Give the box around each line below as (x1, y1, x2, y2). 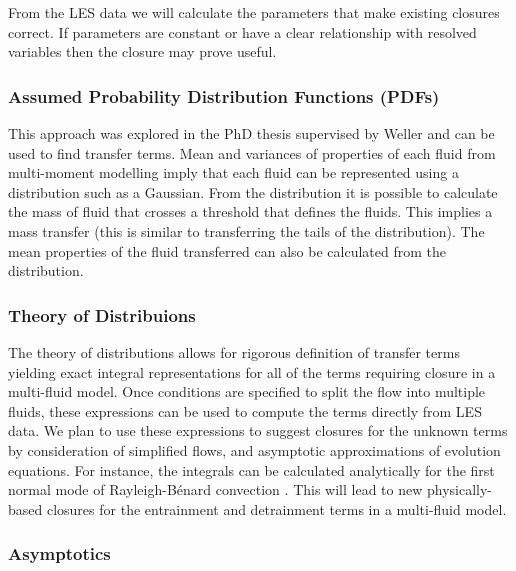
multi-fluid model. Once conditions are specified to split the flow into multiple (8, 381, 486, 402)
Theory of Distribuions (8, 302, 196, 327)
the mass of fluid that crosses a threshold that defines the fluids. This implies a (8, 201, 493, 222)
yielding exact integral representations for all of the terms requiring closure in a (8, 361, 496, 382)
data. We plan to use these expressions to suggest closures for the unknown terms (8, 420, 508, 441)
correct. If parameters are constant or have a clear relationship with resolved (8, 21, 477, 42)
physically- (426, 479, 493, 500)
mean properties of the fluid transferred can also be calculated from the (8, 240, 446, 261)
